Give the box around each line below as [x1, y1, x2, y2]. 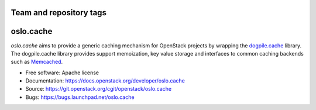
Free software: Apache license [25, 69, 99, 76]
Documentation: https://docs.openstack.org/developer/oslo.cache [25, 77, 186, 84]
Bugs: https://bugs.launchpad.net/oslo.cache [25, 94, 135, 101]
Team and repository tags [11, 8, 107, 18]
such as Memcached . [11, 59, 63, 66]
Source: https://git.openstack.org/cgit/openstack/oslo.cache [25, 85, 172, 92]
